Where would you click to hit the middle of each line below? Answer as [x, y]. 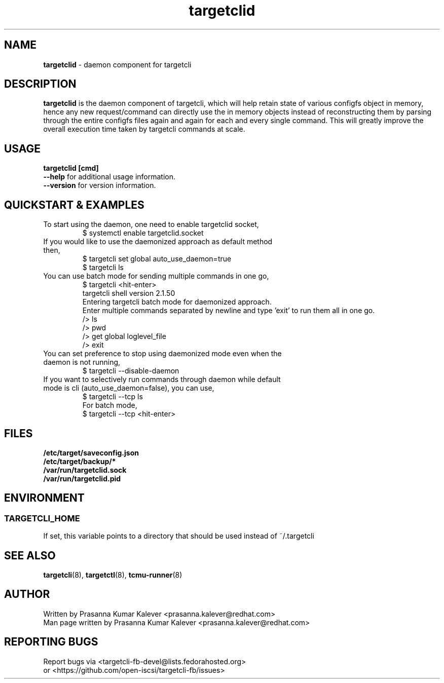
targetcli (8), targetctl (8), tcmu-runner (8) [113, 575]
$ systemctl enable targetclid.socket [143, 233]
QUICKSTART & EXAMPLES [74, 205]
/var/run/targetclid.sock [85, 470]
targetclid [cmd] [71, 168]
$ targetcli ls [103, 268]
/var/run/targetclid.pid [82, 478]
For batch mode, [110, 405]
